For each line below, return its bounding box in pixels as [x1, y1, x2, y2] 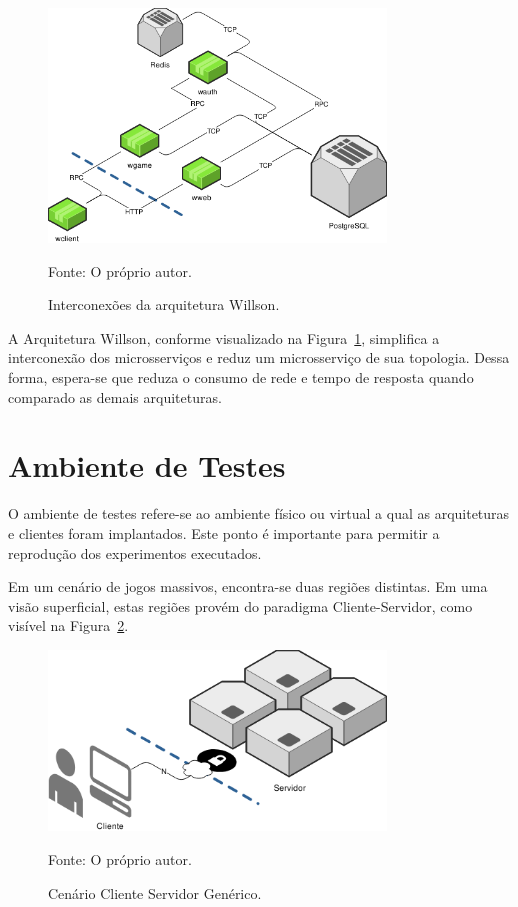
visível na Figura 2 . [8, 615, 129, 636]
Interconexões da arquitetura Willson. [48, 294, 280, 315]
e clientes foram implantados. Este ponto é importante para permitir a [8, 522, 440, 543]
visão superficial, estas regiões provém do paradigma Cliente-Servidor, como [8, 595, 473, 616]
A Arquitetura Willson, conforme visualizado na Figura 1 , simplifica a [8, 327, 440, 348]
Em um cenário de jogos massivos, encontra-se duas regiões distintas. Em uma [8, 576, 488, 597]
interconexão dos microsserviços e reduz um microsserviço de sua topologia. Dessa [8, 347, 510, 368]
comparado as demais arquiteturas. [8, 386, 222, 407]
